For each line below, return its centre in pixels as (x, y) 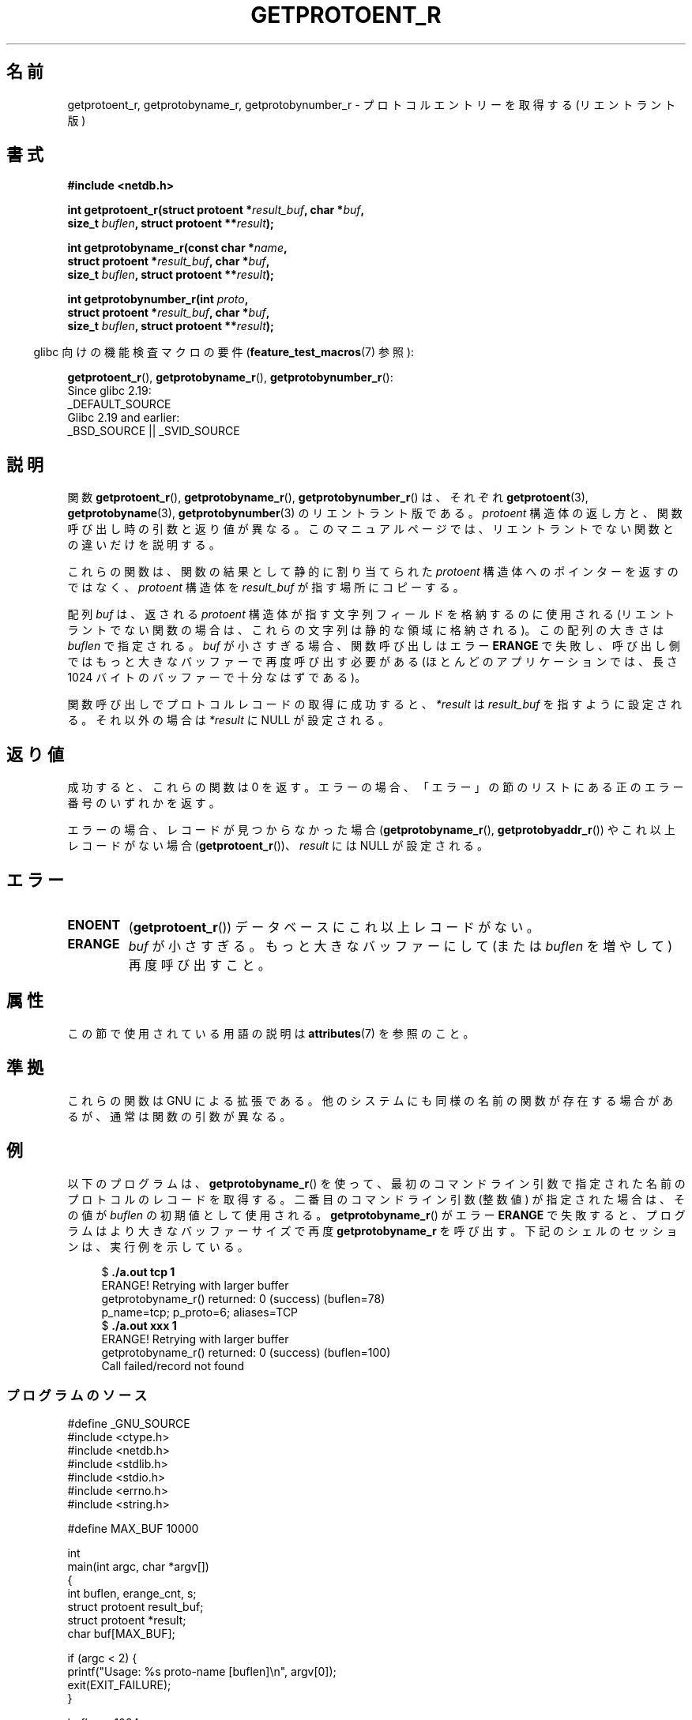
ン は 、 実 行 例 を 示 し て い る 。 (158, 1246)
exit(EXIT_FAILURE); (119, 1685)
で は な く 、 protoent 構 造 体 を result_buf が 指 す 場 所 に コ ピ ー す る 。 (266, 588)
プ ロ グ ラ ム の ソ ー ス (77, 1395)
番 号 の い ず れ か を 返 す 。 (144, 803)
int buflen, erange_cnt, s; (132, 1594)
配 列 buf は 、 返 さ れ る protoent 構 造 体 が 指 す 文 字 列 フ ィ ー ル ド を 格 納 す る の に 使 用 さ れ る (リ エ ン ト (371, 614)
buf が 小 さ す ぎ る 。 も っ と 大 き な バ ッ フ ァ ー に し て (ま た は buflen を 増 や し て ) (401, 946)
